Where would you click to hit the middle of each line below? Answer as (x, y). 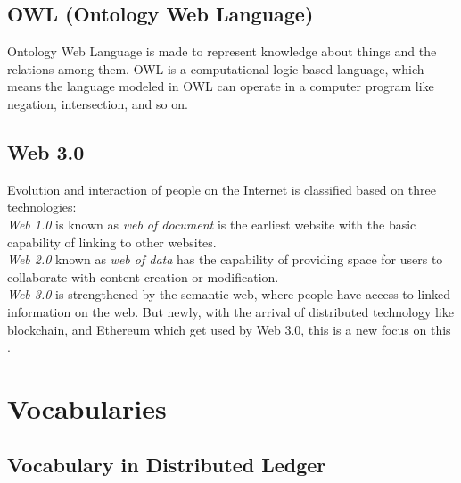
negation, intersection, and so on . (98, 103)
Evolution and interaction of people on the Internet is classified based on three (222, 189)
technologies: (42, 207)
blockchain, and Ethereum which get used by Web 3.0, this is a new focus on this (229, 329)
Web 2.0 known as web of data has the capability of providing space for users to (225, 259)
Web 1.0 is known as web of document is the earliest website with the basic (212, 224)
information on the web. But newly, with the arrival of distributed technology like (230, 311)
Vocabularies (87, 408)
